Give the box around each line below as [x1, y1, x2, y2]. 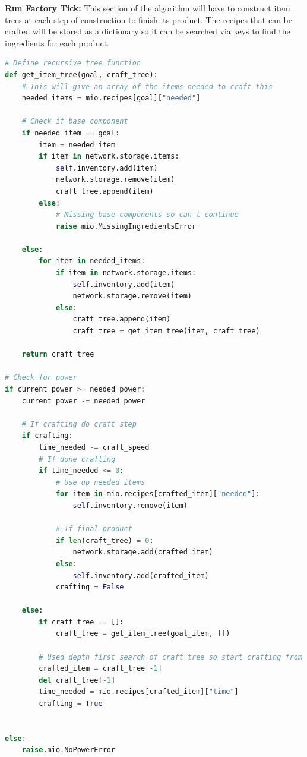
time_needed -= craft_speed [39, 443, 150, 452]
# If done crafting [39, 455, 116, 463]
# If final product [55, 525, 132, 534]
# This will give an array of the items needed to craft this [21, 82, 273, 91]
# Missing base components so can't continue [55, 210, 239, 219]
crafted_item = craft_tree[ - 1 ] [39, 664, 162, 673]
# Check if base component [21, 117, 128, 126]
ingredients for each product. [5, 36, 109, 49]
